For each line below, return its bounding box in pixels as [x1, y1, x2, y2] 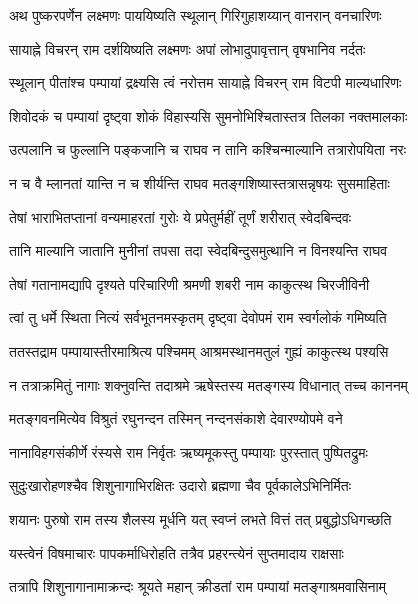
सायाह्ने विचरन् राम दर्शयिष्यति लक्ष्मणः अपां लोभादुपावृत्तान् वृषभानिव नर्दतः [9, 38, 366, 59]
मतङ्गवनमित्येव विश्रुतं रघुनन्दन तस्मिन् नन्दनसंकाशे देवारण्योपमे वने [9, 408, 343, 429]
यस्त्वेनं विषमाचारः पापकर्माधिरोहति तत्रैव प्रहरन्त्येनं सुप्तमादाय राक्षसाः [9, 542, 344, 563]
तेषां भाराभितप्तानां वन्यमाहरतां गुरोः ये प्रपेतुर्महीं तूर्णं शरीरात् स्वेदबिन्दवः [9, 206, 352, 227]
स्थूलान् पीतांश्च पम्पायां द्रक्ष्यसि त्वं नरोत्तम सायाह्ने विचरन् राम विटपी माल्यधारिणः [9, 72, 402, 93]
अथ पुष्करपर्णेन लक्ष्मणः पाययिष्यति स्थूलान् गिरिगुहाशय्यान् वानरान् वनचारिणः [9, 5, 382, 25]
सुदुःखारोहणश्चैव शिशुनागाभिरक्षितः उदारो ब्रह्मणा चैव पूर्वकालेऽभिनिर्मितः [9, 475, 352, 496]
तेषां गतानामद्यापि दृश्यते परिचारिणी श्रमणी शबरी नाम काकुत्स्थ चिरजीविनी [9, 273, 370, 294]
